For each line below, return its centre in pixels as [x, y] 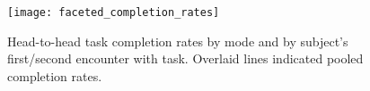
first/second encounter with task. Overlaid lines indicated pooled [185, 58]
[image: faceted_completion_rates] [114, 12]
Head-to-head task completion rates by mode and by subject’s [178, 41]
